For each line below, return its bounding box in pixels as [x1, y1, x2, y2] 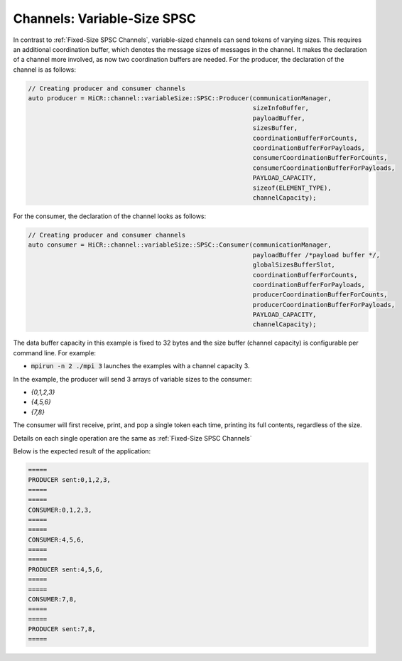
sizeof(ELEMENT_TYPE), [252, 183, 332, 192]
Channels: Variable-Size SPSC [13, 11, 197, 26]
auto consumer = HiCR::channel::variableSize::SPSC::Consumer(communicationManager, [28, 241, 332, 249]
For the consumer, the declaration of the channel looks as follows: [13, 212, 207, 220]
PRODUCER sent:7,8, [28, 625, 96, 633]
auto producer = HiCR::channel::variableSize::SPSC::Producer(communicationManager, [28, 95, 332, 102]
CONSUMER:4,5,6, [28, 535, 85, 544]
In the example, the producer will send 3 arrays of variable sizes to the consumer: [13, 375, 252, 383]
